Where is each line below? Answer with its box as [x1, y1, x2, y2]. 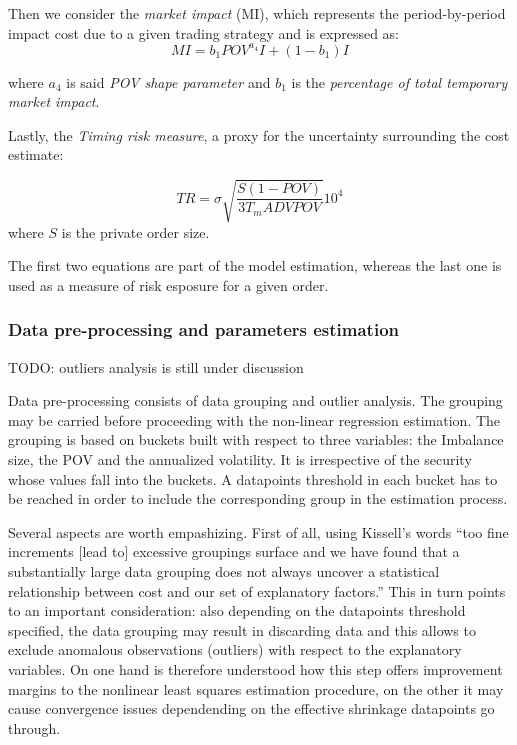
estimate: [8, 144, 64, 165]
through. [8, 717, 61, 738]
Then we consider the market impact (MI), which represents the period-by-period [8, 3, 506, 23]
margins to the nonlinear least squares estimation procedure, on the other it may [8, 678, 504, 699]
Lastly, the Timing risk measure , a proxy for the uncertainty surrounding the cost [8, 124, 510, 145]
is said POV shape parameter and [66, 71, 271, 92]
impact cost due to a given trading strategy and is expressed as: [8, 22, 399, 43]
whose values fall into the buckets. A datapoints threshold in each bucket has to [8, 468, 498, 489]
